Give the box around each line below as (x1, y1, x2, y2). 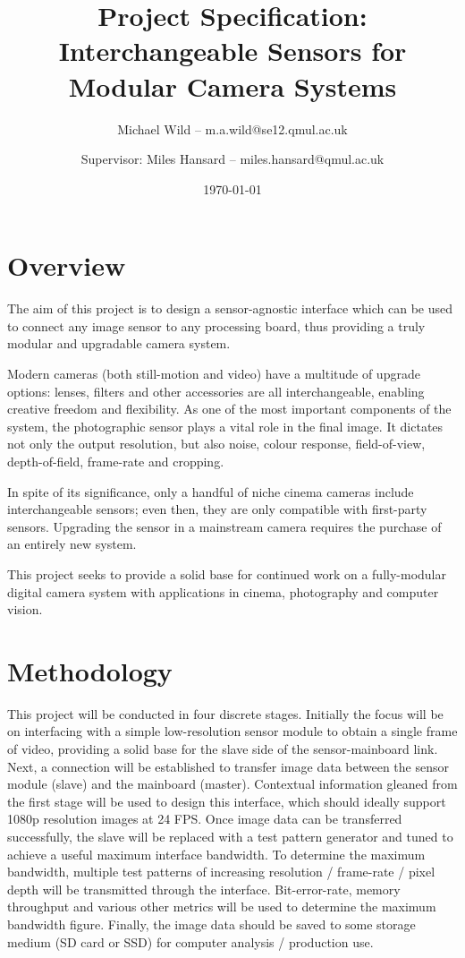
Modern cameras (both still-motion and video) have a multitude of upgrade (7, 364, 420, 382)
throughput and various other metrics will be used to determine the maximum (7, 897, 436, 916)
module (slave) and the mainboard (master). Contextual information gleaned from (7, 774, 458, 793)
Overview (7, 247, 126, 284)
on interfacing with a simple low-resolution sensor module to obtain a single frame (7, 722, 458, 740)
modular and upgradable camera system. (7, 334, 231, 353)
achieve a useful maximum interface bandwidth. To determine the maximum (7, 844, 426, 863)
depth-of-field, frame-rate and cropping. (7, 451, 224, 470)
